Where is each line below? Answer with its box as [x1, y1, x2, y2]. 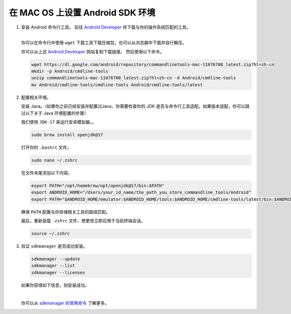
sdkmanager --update [31, 256, 80, 262]
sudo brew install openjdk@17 [31, 132, 103, 138]
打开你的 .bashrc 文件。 [21, 144, 71, 150]
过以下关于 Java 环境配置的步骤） [21, 110, 89, 116]
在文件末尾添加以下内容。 [21, 170, 72, 175]
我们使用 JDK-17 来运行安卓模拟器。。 [21, 119, 97, 125]
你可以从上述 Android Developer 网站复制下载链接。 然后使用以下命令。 [21, 48, 164, 54]
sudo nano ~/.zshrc [31, 157, 78, 163]
